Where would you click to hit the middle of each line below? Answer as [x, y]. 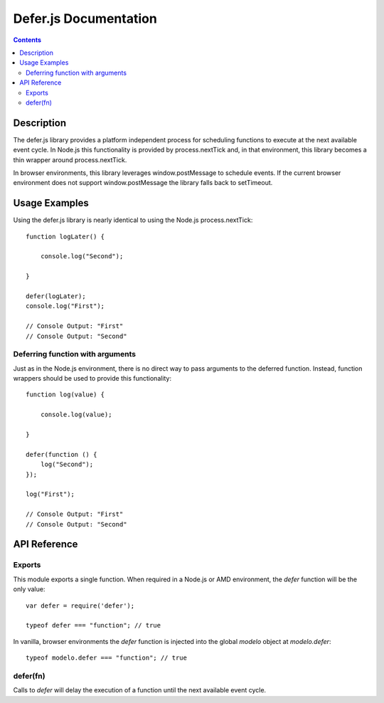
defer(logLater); [56, 296]
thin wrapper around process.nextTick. [70, 159]
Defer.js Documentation [85, 18]
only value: [29, 589]
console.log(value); [76, 415]
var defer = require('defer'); [80, 606]
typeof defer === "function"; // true [94, 625]
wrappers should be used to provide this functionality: [92, 379]
